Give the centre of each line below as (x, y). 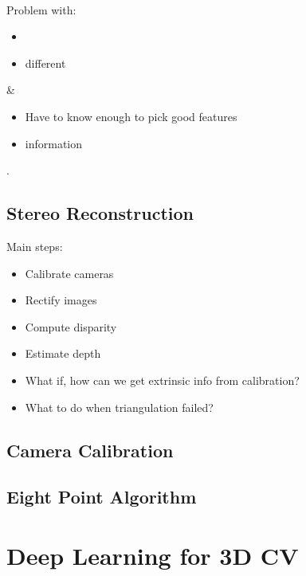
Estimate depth (63, 353)
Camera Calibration (90, 450)
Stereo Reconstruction (100, 213)
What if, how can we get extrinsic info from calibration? (162, 380)
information (54, 143)
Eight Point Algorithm (102, 497)
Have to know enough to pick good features (131, 116)
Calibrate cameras (69, 273)
